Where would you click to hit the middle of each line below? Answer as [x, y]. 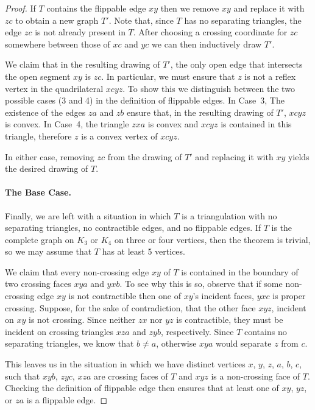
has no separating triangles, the [243, 20]
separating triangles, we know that [69, 343]
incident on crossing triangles [59, 331]
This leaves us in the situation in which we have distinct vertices [125, 364]
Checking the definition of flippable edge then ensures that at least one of [142, 388]
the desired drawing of [47, 168]
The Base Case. [38, 192]
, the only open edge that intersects [236, 64]
